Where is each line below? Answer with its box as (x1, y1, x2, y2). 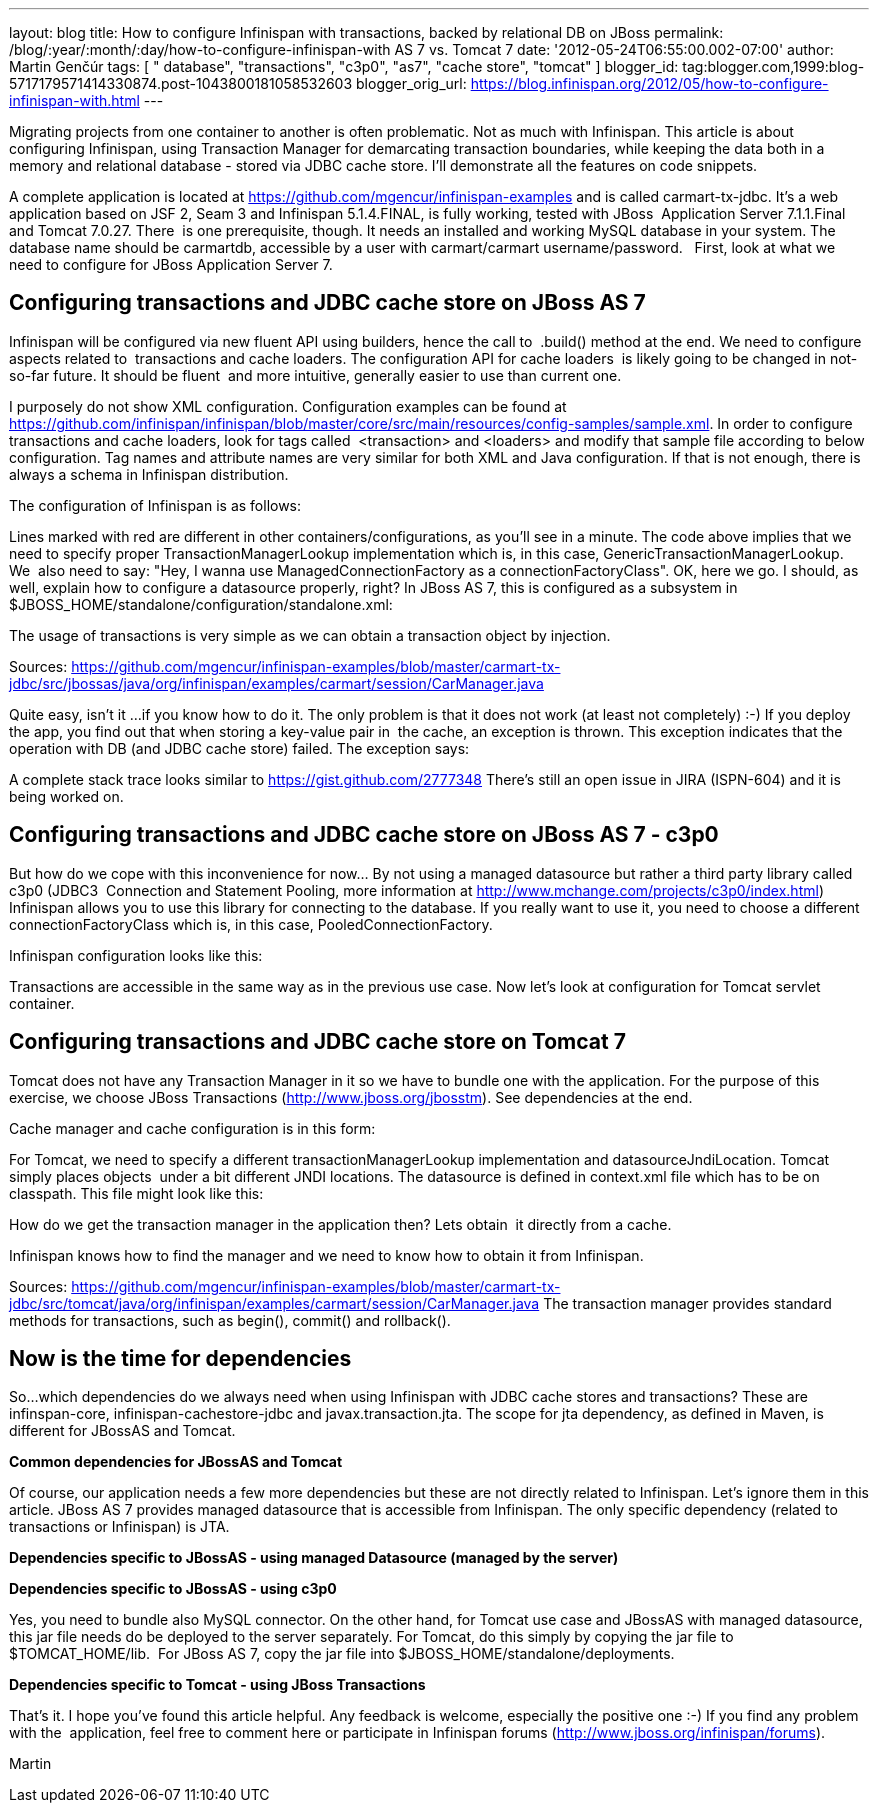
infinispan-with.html (9, 92, 140, 109)
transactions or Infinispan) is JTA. (9, 1518, 230, 1536)
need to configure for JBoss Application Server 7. (9, 256, 333, 273)
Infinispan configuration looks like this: (9, 946, 263, 964)
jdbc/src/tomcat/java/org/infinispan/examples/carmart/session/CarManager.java (9, 1294, 540, 1312)
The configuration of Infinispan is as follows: (9, 496, 302, 514)
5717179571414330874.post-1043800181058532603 (9, 75, 353, 92)
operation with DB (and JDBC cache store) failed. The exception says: (9, 739, 470, 757)
